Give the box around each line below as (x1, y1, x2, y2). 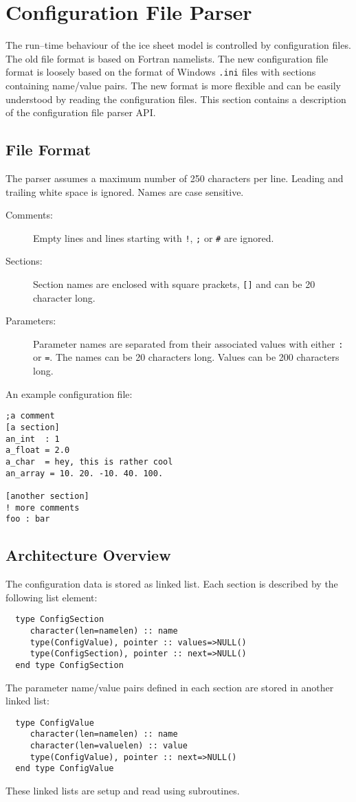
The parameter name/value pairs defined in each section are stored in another (5, 680, 334, 694)
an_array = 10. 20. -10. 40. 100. (5, 468, 164, 478)
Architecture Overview (5, 544, 171, 566)
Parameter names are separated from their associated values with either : (33, 336, 344, 350)
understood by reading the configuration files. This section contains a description (5, 91, 346, 106)
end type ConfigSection (15, 660, 124, 670)
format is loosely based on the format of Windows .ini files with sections (5, 65, 316, 79)
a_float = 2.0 (5, 445, 70, 456)
